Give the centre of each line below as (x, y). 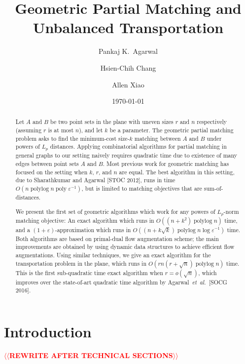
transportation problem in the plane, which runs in (81, 263)
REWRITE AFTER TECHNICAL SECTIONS (91, 355)
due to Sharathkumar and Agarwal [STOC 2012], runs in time (95, 180)
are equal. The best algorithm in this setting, (177, 172)
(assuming (29, 130)
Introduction (48, 331)
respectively (212, 122)
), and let (91, 130)
